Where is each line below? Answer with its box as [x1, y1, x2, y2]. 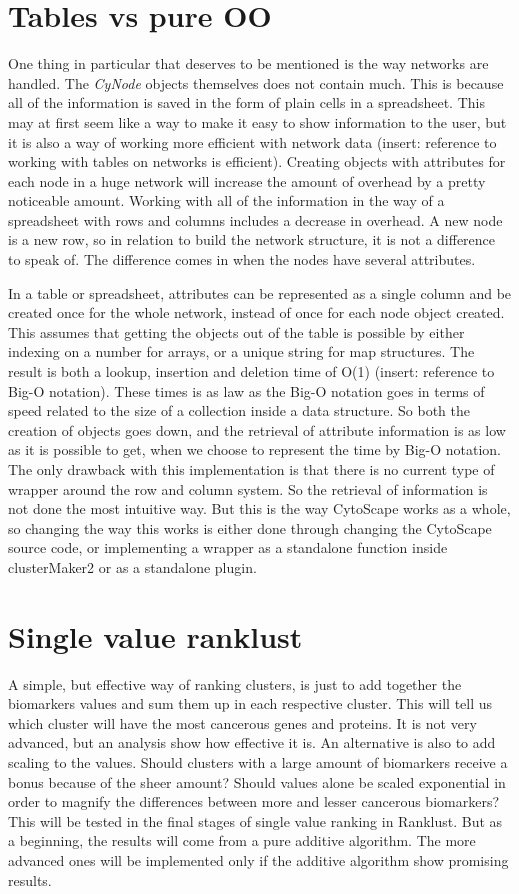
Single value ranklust [8, 615, 303, 656]
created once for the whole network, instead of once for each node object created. [8, 302, 505, 323]
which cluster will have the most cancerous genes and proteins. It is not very [8, 712, 477, 733]
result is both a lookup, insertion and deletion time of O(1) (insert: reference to [8, 361, 495, 382]
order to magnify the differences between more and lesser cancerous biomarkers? [8, 791, 500, 812]
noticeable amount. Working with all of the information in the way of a [8, 190, 445, 211]
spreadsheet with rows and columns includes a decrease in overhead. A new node [8, 209, 503, 230]
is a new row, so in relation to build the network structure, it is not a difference [8, 229, 496, 250]
